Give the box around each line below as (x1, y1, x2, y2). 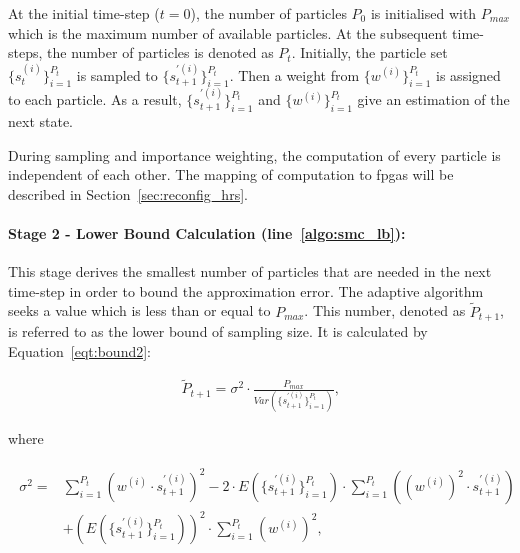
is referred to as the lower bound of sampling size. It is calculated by (8, 321, 428, 342)
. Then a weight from (229, 64, 360, 85)
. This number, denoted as (304, 300, 466, 321)
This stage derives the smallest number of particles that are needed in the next (8, 261, 492, 282)
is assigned (436, 64, 501, 85)
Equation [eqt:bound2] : (8, 340, 152, 361)
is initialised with (370, 3, 477, 23)
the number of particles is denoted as (47, 42, 274, 63)
